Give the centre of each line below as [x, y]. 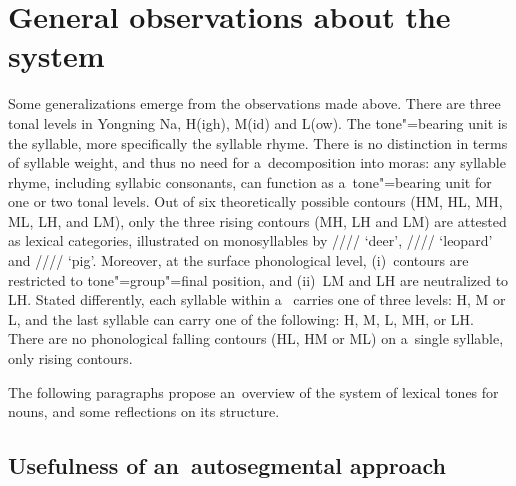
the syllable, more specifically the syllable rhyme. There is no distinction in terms [258, 142]
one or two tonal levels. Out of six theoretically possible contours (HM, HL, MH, [255, 201]
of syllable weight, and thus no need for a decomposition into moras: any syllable [257, 162]
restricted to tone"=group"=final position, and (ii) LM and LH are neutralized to [258, 279]
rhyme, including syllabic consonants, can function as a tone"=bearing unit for [250, 181]
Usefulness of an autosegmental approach [227, 465]
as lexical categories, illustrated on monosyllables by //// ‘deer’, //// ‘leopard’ [250, 240]
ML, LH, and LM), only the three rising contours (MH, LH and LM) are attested [257, 220]
